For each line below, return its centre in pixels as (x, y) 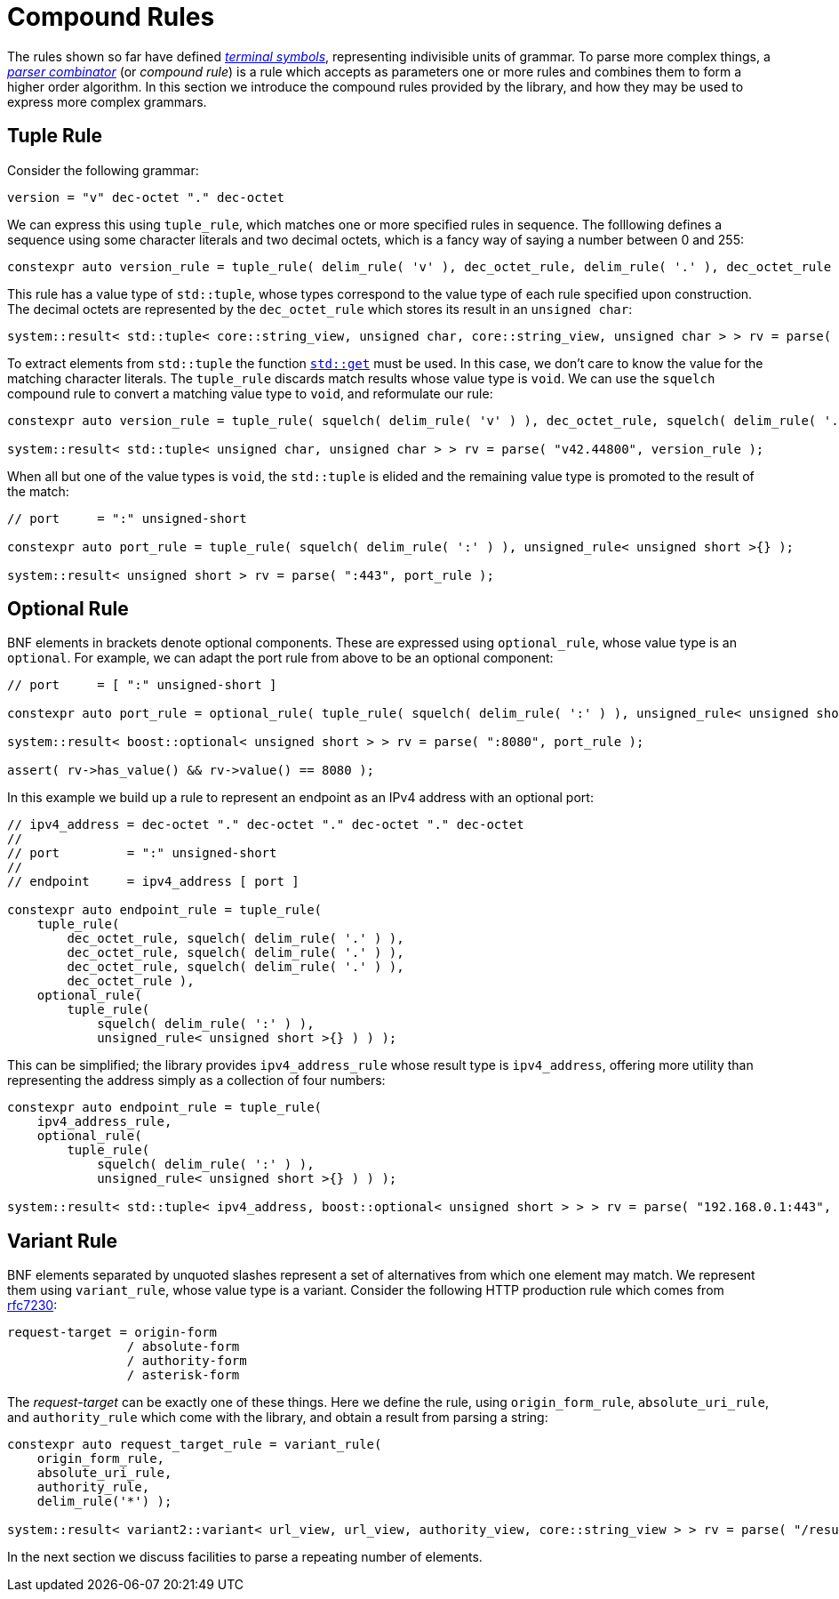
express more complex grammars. (107, 101)
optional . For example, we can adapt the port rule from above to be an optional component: (280, 658)
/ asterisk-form (183, 1375)
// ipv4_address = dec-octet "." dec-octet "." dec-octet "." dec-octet (266, 825)
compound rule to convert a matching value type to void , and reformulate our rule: (250, 393)
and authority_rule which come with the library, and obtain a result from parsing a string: (278, 1418)
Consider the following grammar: (103, 170)
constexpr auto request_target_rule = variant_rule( (195, 1445)
